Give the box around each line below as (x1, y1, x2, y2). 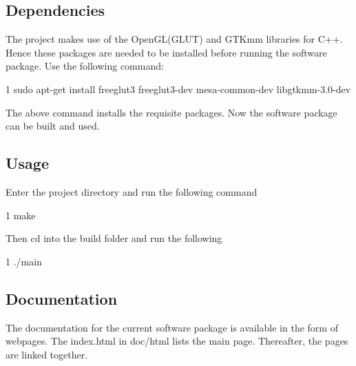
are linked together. (6, 347, 88, 361)
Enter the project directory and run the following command (6, 184, 258, 199)
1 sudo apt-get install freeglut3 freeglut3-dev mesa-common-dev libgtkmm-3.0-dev (6, 81, 351, 96)
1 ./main (6, 254, 42, 268)
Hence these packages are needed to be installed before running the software (6, 45, 327, 59)
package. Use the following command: (6, 59, 164, 73)
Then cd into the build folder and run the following (6, 231, 222, 245)
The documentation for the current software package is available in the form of (6, 320, 338, 334)
